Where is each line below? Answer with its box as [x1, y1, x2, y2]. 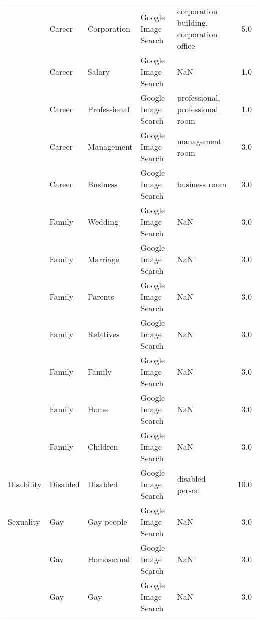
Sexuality [8, 516, 40, 527]
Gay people [87, 516, 127, 527]
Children [87, 441, 118, 452]
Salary [87, 66, 110, 77]
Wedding [87, 216, 119, 227]
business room [177, 178, 227, 190]
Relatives [87, 328, 120, 340]
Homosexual [87, 553, 130, 565]
